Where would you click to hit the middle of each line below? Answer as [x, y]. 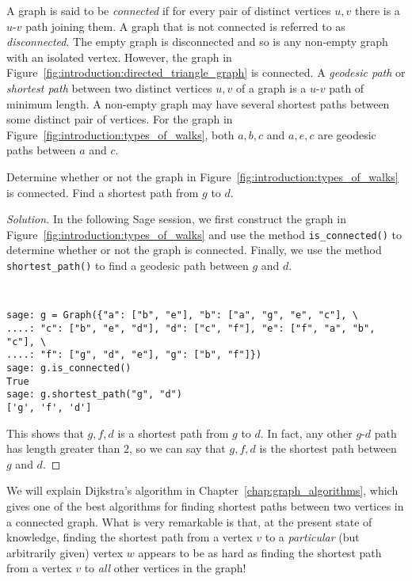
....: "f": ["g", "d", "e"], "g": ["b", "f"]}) [134, 355]
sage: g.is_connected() [69, 368]
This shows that [45, 433]
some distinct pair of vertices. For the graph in [120, 119]
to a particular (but [312, 537]
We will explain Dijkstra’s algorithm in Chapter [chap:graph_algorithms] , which [202, 490]
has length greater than [63, 448]
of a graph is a [271, 87]
